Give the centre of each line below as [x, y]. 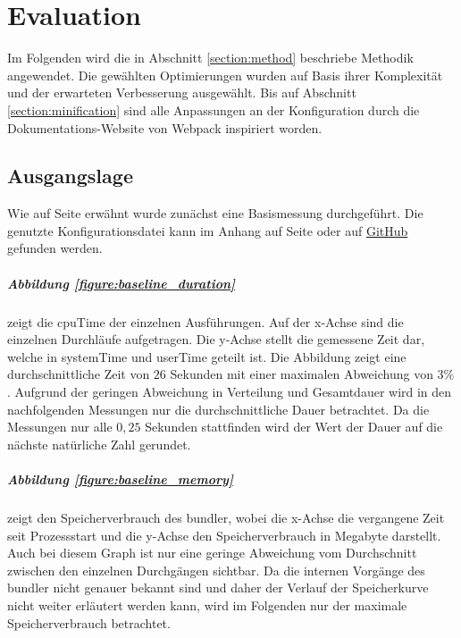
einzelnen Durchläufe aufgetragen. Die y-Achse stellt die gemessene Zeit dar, [216, 339]
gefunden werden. [55, 248]
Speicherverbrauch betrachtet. [89, 622]
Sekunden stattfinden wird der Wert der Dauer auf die [294, 427]
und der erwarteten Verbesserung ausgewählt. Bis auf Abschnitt [182, 92]
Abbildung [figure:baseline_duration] [122, 283]
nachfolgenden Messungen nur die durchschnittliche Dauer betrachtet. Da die [218, 409]
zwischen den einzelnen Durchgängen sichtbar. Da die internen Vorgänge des [216, 570]
